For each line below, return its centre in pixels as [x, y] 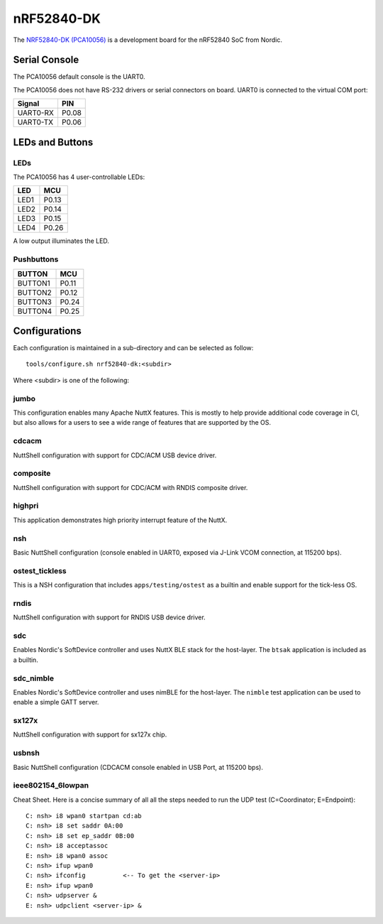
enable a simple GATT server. [56, 702]
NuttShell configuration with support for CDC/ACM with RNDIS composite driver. [131, 487]
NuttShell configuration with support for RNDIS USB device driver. [109, 617]
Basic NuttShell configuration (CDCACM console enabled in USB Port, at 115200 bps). [138, 767]
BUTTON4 [35, 311]
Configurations [47, 331]
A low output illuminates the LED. [61, 241]
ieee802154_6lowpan [51, 786]
